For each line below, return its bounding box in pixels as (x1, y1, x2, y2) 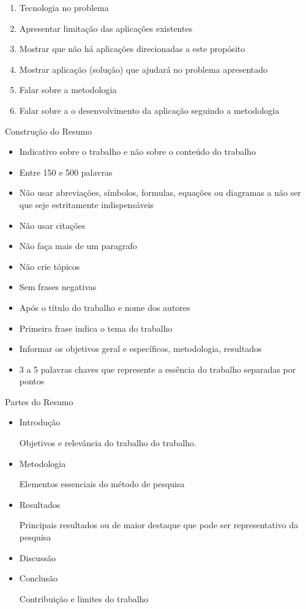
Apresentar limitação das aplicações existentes (19, 21, 193, 34)
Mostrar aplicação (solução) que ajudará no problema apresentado (19, 62, 268, 75)
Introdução (19, 416, 61, 428)
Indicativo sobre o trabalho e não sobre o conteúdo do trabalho (19, 145, 256, 158)
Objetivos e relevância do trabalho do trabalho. (19, 436, 196, 449)
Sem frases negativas (19, 280, 97, 293)
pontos (19, 375, 45, 387)
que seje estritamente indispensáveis (19, 198, 154, 211)
